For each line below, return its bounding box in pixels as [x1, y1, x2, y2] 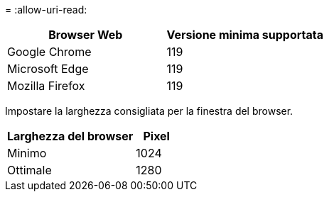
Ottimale [7, 163, 52, 177]
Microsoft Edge [7, 62, 89, 76]
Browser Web [48, 28, 123, 42]
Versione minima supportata [166, 28, 324, 42]
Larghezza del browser [7, 129, 134, 143]
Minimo [7, 146, 47, 160]
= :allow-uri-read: [5, 4, 87, 16]
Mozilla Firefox [7, 79, 85, 93]
